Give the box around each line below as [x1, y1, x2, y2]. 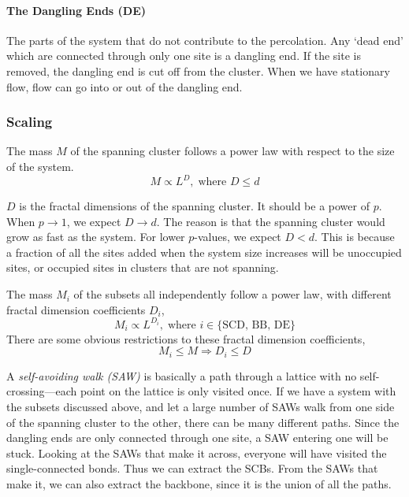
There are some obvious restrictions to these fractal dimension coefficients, [6, 330, 366, 347]
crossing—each [6, 383, 77, 399]
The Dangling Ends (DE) [6, 2, 146, 18]
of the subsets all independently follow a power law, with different [73, 286, 392, 302]
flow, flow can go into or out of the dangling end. [6, 78, 243, 95]
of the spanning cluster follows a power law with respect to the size [70, 143, 395, 159]
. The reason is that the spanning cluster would [156, 213, 385, 229]
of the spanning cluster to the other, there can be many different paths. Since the [6, 414, 400, 430]
